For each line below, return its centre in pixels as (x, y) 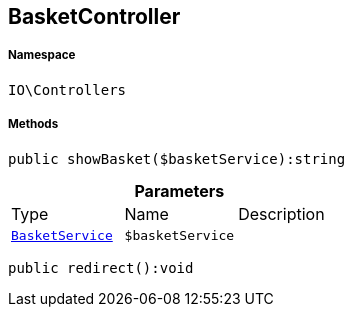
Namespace (42, 55)
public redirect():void (101, 267)
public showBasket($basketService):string (177, 158)
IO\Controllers (67, 89)
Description (281, 213)
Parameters (179, 190)
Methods (33, 124)
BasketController (94, 16)
